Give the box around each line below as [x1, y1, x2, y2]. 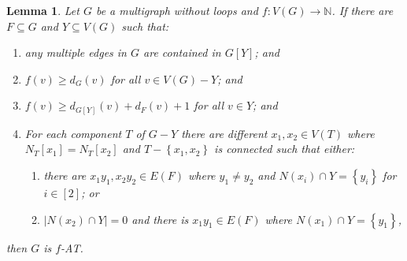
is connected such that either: [214, 140, 355, 157]
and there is [131, 211, 189, 227]
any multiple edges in [24, 44, 127, 61]
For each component [24, 125, 122, 141]
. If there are [331, 2, 394, 18]
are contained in [143, 44, 221, 61]
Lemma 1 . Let [6, 2, 80, 18]
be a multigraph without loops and [95, 2, 258, 18]
